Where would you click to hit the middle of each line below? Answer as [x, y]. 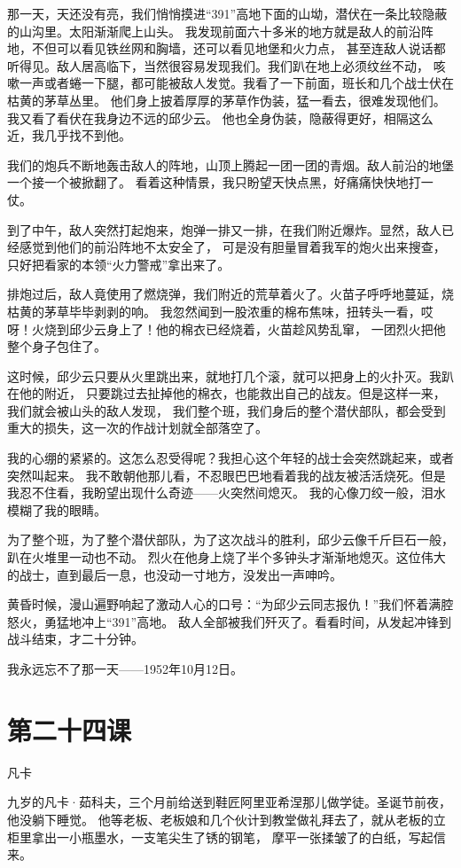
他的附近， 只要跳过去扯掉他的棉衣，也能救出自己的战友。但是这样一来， [232, 393]
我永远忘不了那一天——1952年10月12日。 [125, 669]
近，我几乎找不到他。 [69, 135]
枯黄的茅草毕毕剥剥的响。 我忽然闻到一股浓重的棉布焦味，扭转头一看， [214, 311]
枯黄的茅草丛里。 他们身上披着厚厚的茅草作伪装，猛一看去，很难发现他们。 [227, 100]
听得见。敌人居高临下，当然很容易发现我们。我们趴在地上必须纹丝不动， [218, 65]
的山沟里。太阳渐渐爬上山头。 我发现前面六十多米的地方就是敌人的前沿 [214, 31]
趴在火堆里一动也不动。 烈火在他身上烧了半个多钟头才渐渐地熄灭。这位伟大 [227, 557]
